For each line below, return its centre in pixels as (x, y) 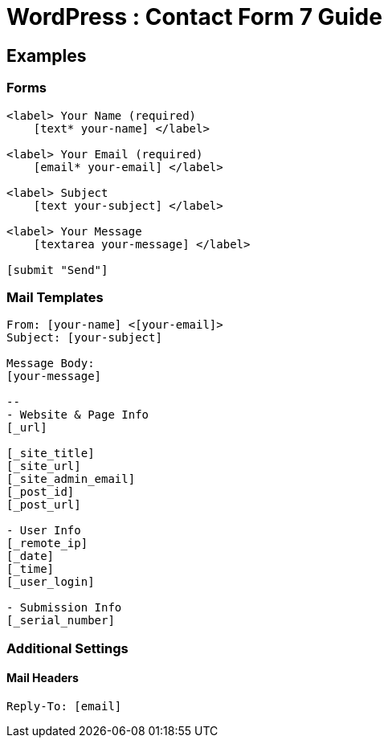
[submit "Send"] (57, 270)
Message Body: (51, 364)
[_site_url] (44, 466)
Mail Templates (55, 297)
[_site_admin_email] (71, 479)
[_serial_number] (61, 621)
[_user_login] (51, 582)
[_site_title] (51, 454)
